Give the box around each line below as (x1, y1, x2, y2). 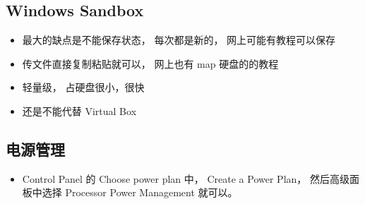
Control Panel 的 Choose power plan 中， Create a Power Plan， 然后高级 (22, 171, 349, 186)
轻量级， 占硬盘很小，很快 (22, 80, 145, 95)
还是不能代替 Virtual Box (22, 103, 137, 118)
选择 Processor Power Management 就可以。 (42, 185, 238, 200)
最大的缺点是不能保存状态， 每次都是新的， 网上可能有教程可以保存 (22, 32, 336, 47)
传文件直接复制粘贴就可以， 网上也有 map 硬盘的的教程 (22, 56, 279, 71)
